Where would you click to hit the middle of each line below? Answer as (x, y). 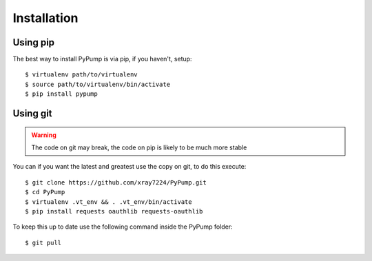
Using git (32, 114)
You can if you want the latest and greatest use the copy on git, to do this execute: (130, 167)
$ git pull (43, 242)
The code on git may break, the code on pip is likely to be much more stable (139, 147)
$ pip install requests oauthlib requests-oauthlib (114, 211)
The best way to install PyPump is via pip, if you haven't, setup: (102, 59)
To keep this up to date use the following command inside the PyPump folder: (123, 227)
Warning (44, 135)
